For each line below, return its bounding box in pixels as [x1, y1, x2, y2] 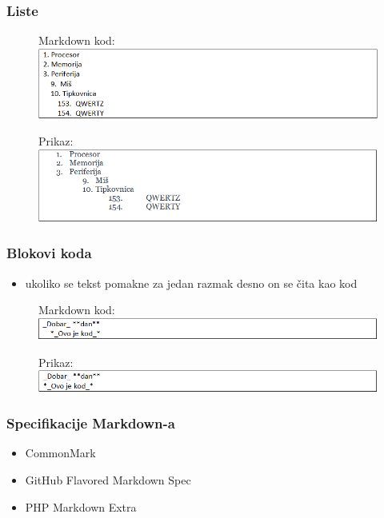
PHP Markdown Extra [25, 498, 137, 515]
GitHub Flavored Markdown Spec [25, 471, 191, 488]
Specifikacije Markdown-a [6, 413, 175, 433]
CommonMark [25, 444, 96, 461]
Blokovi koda [6, 243, 92, 263]
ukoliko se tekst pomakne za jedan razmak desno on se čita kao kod [25, 274, 358, 291]
